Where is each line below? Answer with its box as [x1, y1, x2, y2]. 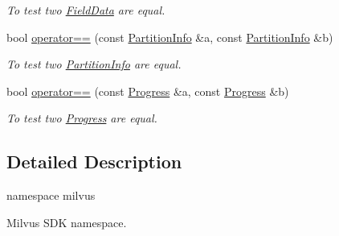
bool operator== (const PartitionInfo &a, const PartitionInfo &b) [6, 28, 333, 45]
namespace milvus [6, 187, 96, 204]
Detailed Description [6, 149, 182, 174]
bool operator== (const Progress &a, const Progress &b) [6, 82, 289, 99]
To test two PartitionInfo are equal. [6, 56, 182, 72]
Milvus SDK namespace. [6, 213, 127, 230]
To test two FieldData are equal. [6, 2, 165, 18]
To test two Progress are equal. [6, 110, 157, 126]
